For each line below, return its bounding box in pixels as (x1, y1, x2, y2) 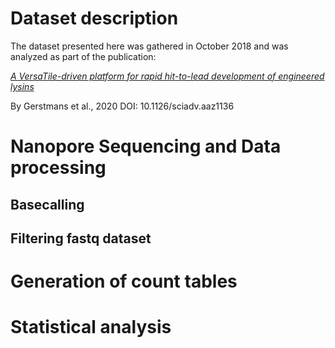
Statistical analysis (10, 316, 172, 339)
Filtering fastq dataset (10, 230, 152, 247)
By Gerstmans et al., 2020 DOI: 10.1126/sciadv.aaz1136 (10, 100, 235, 112)
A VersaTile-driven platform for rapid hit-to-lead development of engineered (10, 70, 325, 82)
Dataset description (10, 7, 179, 30)
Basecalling (10, 196, 85, 213)
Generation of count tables (10, 270, 238, 293)
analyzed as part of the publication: (10, 50, 157, 62)
